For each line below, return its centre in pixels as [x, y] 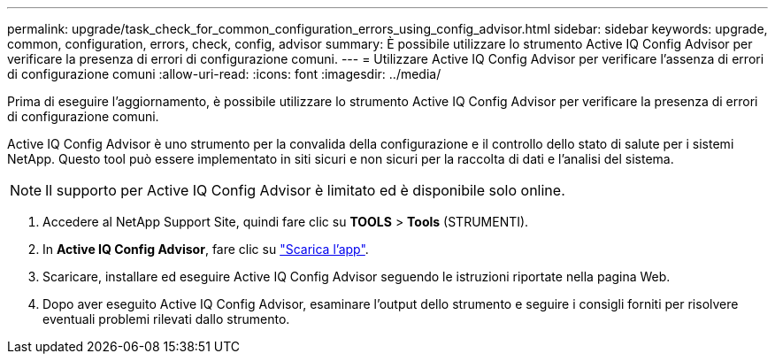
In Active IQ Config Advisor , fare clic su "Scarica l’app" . [206, 249]
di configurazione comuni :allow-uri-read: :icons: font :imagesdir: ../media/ [224, 74]
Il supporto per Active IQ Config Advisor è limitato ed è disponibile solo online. [305, 190]
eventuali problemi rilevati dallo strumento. [166, 319]
